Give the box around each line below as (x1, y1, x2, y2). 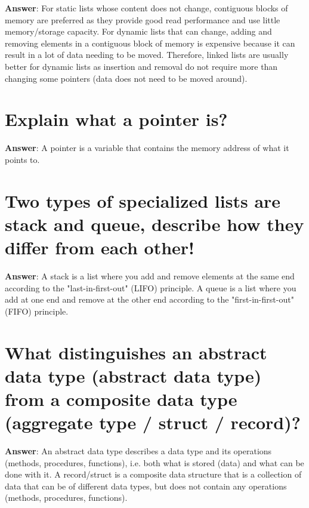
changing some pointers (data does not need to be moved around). (5, 72, 248, 84)
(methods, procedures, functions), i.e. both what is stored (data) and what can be (5, 456, 304, 469)
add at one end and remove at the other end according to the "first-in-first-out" (5, 293, 294, 306)
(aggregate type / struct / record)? (5, 410, 301, 435)
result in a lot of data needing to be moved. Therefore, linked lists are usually (5, 48, 289, 61)
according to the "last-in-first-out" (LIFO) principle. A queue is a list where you (5, 281, 296, 294)
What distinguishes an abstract (5, 340, 267, 364)
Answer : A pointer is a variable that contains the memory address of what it (5, 141, 289, 154)
